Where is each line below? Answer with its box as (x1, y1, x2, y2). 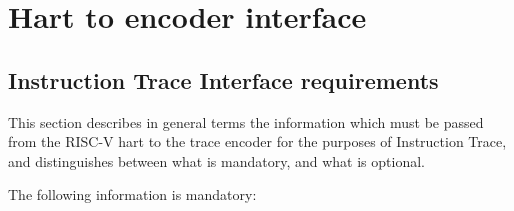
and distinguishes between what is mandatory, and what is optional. (8, 150, 425, 171)
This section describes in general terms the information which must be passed (8, 111, 484, 132)
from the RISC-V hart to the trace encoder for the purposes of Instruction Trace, (8, 131, 507, 152)
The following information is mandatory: (8, 184, 257, 205)
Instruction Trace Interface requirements (8, 64, 439, 95)
